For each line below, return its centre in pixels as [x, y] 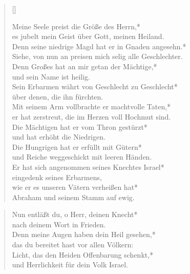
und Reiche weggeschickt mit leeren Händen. [82, 157]
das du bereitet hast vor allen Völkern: [73, 244]
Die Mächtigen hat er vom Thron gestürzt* [80, 126]
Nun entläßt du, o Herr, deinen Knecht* [75, 214]
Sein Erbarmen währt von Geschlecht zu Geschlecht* [95, 86]
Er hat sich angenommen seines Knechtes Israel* [88, 167]
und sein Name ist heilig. [51, 76]
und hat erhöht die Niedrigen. [59, 137]
